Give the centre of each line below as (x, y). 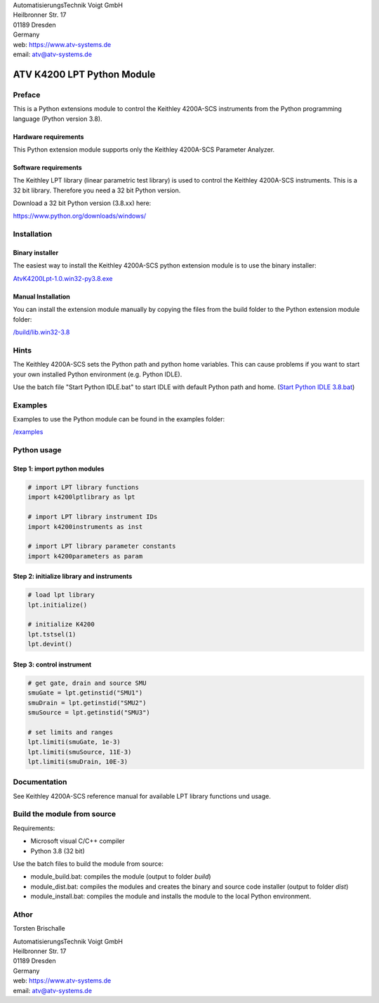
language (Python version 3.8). (58, 119)
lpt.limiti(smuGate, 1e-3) (74, 742)
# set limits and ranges (71, 732)
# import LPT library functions (84, 487)
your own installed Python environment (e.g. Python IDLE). (98, 374)
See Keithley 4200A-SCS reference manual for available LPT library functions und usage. (142, 796)
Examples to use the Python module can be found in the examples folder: (119, 419)
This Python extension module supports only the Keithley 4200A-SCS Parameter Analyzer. (144, 149)
